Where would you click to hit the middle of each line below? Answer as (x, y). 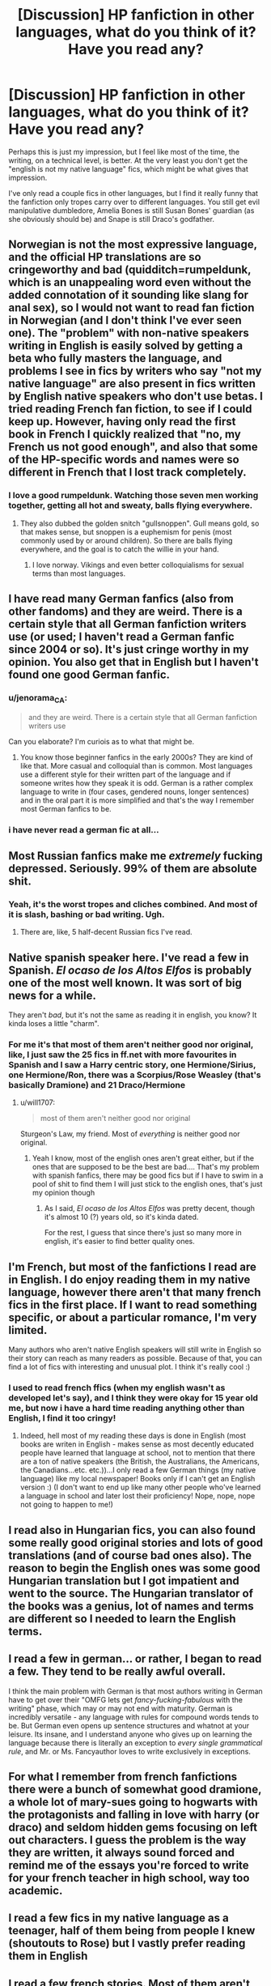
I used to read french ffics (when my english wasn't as (117, 1388)
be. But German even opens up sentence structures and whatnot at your (129, 1725)
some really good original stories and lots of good (136, 1543)
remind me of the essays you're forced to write (129, 1865)
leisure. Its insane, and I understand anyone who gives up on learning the (130, 1734)
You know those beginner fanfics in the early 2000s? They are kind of (136, 757)
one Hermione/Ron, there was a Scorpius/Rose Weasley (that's (135, 1075)
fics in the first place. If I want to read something (133, 1304)
